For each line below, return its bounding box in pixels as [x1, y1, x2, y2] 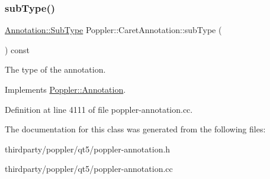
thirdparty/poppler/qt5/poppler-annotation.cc [5, 162, 173, 175]
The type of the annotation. [5, 63, 106, 76]
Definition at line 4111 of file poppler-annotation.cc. [5, 103, 193, 115]
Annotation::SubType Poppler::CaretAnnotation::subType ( [5, 24, 222, 36]
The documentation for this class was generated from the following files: [5, 123, 266, 135]
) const [5, 43, 30, 56]
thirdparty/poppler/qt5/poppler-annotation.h [5, 142, 171, 155]
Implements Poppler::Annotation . [5, 83, 126, 95]
